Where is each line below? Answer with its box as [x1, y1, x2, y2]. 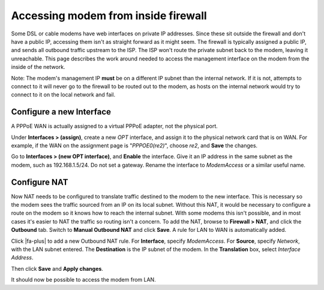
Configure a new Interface [11, 107, 111, 117]
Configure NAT [11, 177, 68, 187]
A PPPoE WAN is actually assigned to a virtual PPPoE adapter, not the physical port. [11, 123, 218, 130]
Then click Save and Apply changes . [11, 265, 103, 272]
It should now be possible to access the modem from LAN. [11, 276, 156, 283]
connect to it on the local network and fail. [11, 91, 116, 98]
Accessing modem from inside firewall [11, 9, 207, 22]
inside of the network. [11, 64, 65, 71]
